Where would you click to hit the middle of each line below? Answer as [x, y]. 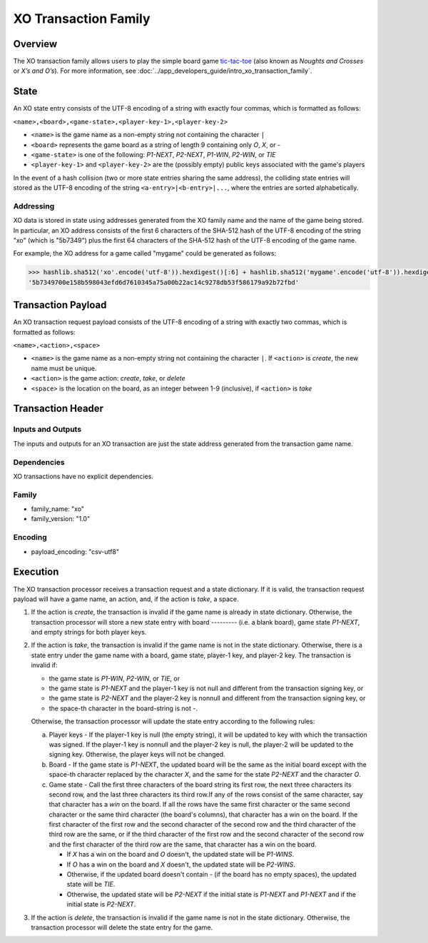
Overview [35, 44]
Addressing [34, 206]
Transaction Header [58, 409]
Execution [36, 572]
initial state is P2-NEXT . [101, 904]
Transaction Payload [60, 305]
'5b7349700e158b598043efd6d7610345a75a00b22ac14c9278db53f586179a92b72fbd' [164, 282]
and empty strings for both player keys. [89, 632]
